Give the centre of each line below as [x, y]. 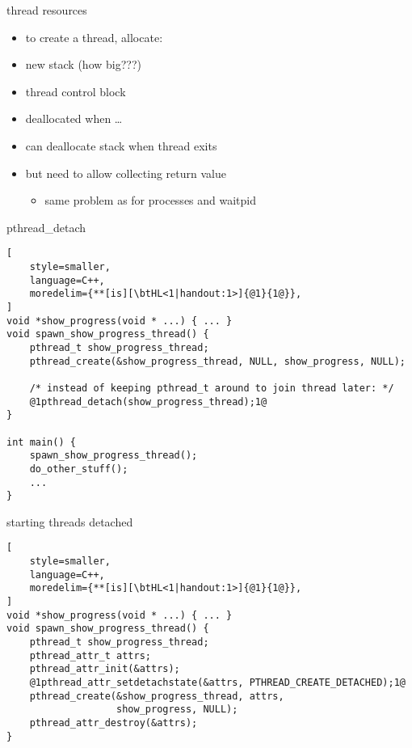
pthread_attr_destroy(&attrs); [114, 723]
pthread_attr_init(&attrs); [105, 669]
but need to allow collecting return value [126, 173]
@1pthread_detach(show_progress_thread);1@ [148, 401]
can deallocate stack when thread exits [121, 145]
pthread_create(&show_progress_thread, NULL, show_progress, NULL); [217, 361]
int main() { [41, 442]
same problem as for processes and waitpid [151, 200]
